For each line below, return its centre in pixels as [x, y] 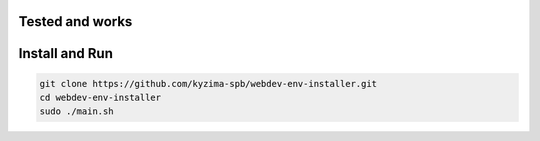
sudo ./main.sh [76, 111]
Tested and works [75, 21]
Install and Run [66, 53]
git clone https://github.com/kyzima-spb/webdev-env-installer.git [208, 83]
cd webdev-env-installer [100, 98]
